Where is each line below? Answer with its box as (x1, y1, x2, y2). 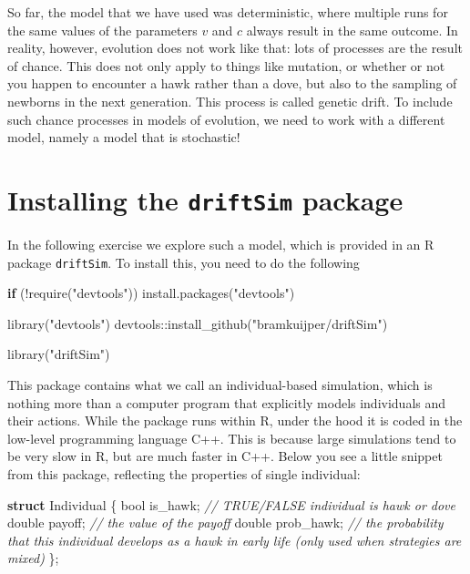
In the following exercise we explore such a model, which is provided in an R (7, 235, 434, 253)
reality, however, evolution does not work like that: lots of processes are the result (7, 38, 463, 57)
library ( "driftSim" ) (7, 344, 110, 364)
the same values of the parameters (7, 20, 198, 39)
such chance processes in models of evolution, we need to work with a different (7, 109, 445, 128)
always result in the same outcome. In (246, 20, 458, 39)
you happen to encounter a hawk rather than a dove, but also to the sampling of (7, 74, 457, 93)
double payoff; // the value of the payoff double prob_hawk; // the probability (7, 513, 444, 532)
